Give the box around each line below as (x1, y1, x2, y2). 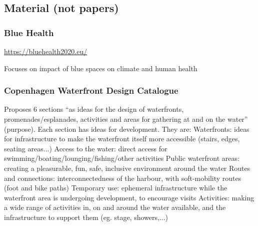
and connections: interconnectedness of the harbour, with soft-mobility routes (4, 172, 241, 183)
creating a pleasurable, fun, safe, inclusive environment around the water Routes (4, 162, 250, 173)
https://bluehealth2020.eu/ (4, 46, 87, 56)
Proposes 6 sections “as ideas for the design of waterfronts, (4, 104, 184, 114)
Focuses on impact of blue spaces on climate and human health (4, 63, 197, 73)
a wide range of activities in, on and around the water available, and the (4, 202, 226, 212)
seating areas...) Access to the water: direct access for (4, 143, 167, 153)
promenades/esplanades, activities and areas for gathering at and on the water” (4, 114, 248, 124)
